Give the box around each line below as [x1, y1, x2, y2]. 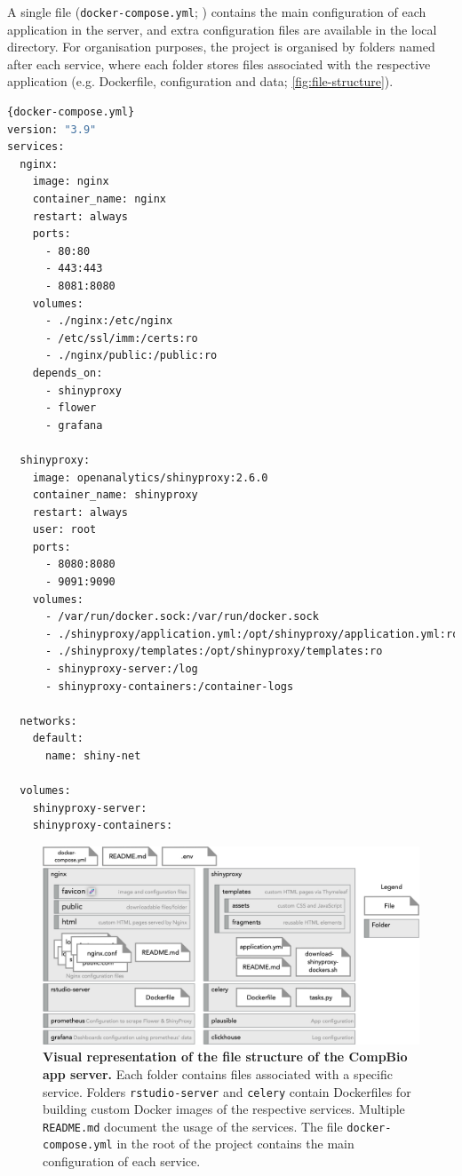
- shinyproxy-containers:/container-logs [44, 679, 294, 693]
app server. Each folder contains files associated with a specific [43, 1064, 393, 1083]
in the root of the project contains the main [116, 1134, 354, 1153]
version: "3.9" [7, 123, 97, 136]
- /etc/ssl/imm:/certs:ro [44, 331, 198, 345]
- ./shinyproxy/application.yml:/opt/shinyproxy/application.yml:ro [44, 627, 459, 640]
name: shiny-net [44, 750, 141, 762]
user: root [32, 523, 97, 536]
